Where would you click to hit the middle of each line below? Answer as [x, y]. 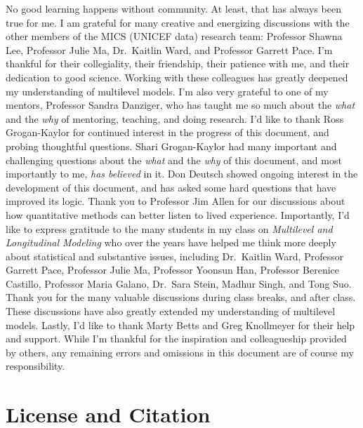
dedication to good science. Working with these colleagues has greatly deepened [177, 77]
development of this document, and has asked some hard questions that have [171, 187]
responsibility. [35, 366]
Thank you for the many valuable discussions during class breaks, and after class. [181, 297]
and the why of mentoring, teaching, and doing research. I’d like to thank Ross [175, 118]
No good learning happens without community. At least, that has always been [173, 8]
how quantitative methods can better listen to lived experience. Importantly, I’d [178, 214]
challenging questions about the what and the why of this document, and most [174, 160]
